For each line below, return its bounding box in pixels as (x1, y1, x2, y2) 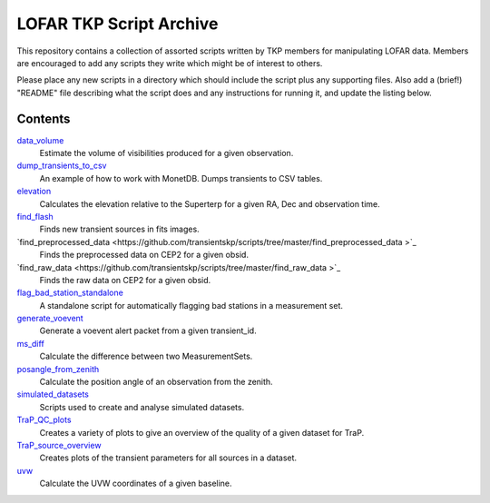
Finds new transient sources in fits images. (39, 223, 200, 235)
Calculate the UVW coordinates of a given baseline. (39, 478, 232, 489)
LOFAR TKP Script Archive (16, 14, 219, 34)
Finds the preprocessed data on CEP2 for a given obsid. (39, 250, 250, 261)
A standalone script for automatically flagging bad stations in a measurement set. (39, 300, 344, 311)
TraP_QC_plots (16, 414, 72, 426)
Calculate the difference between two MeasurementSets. (39, 350, 253, 362)
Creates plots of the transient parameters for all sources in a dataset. (39, 452, 298, 463)
